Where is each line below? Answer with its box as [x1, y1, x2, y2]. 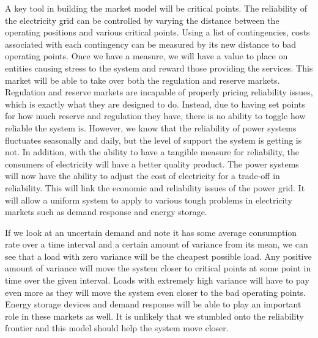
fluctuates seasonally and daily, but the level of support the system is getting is [5, 133, 302, 146]
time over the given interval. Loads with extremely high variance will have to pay [5, 274, 309, 287]
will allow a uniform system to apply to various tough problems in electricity [5, 193, 292, 206]
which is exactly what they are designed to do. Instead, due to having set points [5, 97, 305, 110]
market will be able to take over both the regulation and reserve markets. [5, 73, 280, 86]
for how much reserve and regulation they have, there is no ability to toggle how [5, 109, 306, 122]
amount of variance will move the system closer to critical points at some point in [5, 262, 311, 274]
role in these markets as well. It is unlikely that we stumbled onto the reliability [5, 309, 304, 322]
